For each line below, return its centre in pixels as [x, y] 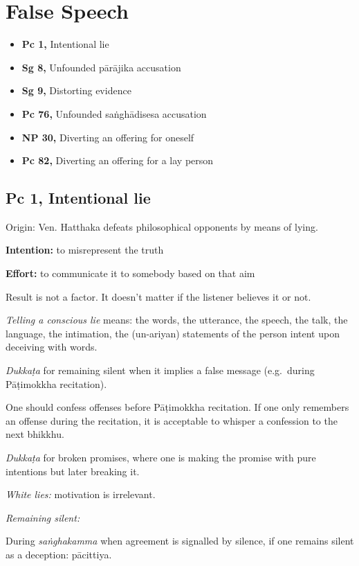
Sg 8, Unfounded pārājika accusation [101, 67]
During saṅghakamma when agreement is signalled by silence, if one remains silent [180, 541]
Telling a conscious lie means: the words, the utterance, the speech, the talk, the [177, 320]
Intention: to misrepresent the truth [85, 250]
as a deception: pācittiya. [59, 554]
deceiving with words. [52, 347]
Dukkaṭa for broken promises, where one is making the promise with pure [161, 458]
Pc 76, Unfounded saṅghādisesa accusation [114, 113]
